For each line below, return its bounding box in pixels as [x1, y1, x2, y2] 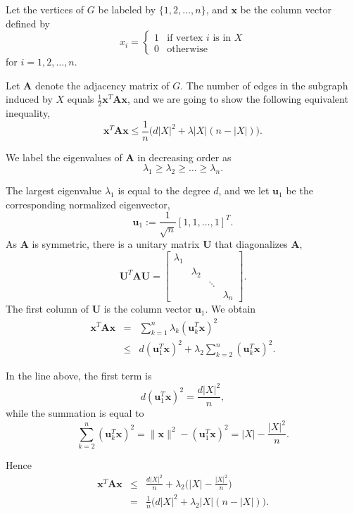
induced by [6, 92, 53, 106]
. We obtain [205, 301, 256, 316]
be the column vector [240, 2, 332, 16]
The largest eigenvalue [6, 183, 102, 198]
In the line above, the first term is [6, 368, 152, 383]
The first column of [6, 301, 89, 316]
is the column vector [103, 301, 192, 316]
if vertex [167, 32, 203, 43]
